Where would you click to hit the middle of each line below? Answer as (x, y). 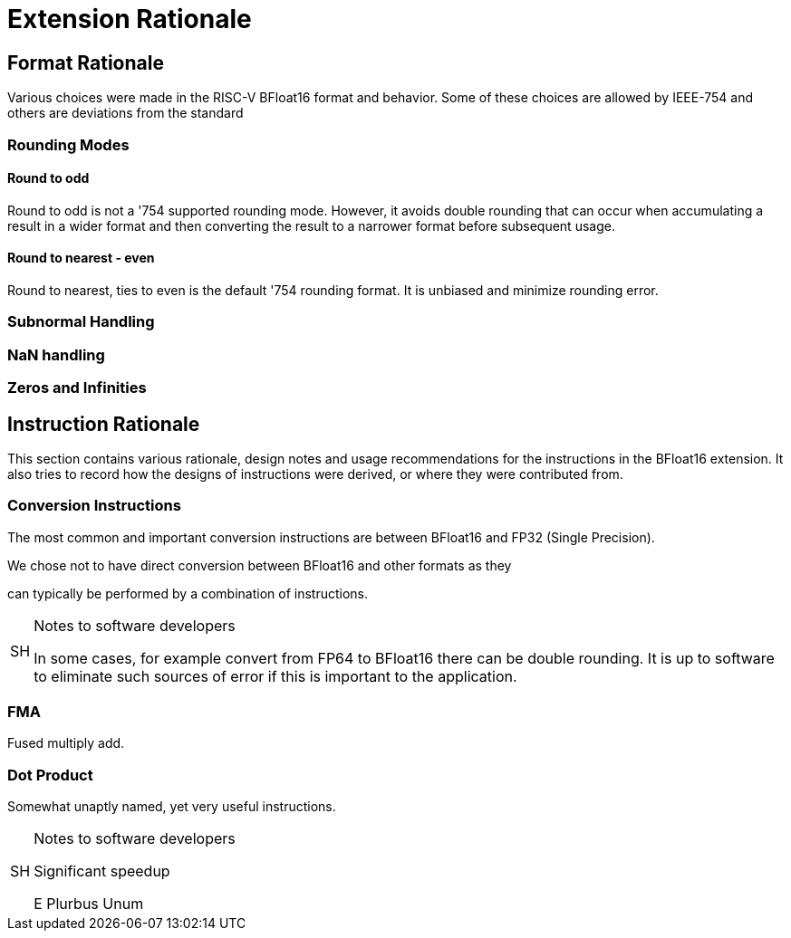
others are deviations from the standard (125, 113)
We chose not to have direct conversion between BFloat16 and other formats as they (260, 565)
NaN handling (56, 354)
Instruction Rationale (104, 424)
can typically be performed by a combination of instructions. (188, 593)
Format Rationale (86, 62)
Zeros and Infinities (77, 388)
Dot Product (50, 775)
